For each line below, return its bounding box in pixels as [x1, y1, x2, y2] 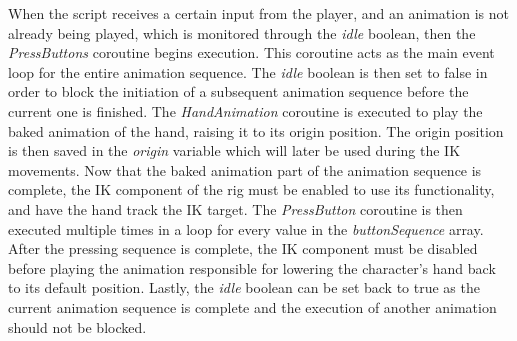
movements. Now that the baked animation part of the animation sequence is [8, 159, 482, 180]
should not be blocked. [8, 316, 147, 337]
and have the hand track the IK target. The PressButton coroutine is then [8, 198, 463, 219]
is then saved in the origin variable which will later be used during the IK [8, 140, 461, 161]
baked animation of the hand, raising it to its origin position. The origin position [8, 120, 504, 141]
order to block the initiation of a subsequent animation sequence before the [8, 81, 469, 102]
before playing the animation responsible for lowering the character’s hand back [8, 257, 496, 278]
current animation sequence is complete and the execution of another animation [8, 296, 497, 317]
